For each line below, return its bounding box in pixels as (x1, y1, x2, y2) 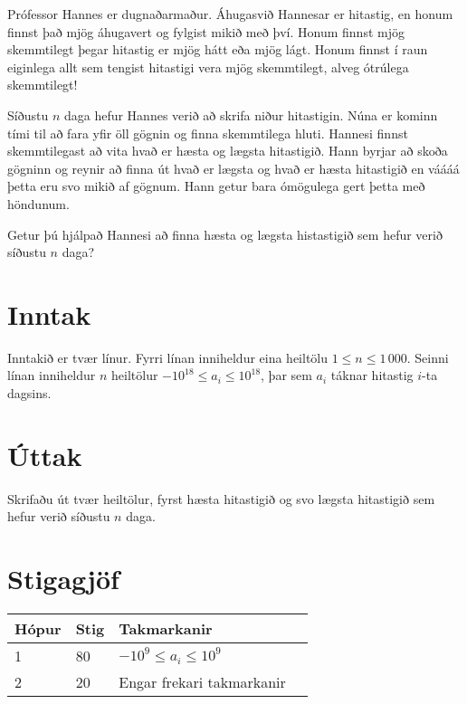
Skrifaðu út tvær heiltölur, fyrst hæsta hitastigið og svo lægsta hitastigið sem (7, 489, 435, 508)
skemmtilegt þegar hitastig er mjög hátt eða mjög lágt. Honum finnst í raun (7, 40, 428, 59)
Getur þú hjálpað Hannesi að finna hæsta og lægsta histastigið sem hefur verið (7, 224, 443, 243)
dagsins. (7, 384, 52, 403)
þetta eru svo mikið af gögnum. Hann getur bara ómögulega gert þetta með (7, 176, 425, 195)
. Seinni (406, 347, 449, 366)
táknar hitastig (330, 366, 414, 385)
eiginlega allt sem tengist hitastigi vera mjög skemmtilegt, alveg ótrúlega (7, 57, 409, 76)
